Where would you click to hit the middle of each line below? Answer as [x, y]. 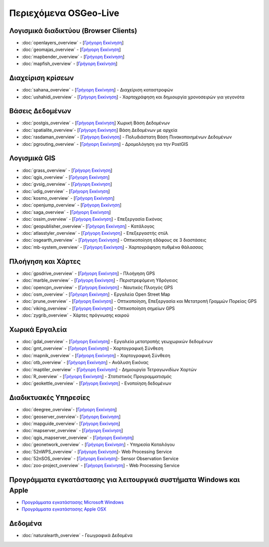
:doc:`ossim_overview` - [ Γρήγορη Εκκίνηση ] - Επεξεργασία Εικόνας [92, 219]
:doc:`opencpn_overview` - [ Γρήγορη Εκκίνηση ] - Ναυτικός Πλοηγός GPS [97, 287]
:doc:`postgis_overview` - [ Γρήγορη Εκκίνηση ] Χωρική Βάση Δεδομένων [96, 123]
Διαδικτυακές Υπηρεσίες [50, 398]
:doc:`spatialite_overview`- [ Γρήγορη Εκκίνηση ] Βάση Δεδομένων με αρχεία [100, 130]
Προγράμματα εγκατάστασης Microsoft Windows [73, 502]
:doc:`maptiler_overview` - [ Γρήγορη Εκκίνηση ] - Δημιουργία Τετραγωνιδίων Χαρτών [109, 369]
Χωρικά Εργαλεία [38, 329]
